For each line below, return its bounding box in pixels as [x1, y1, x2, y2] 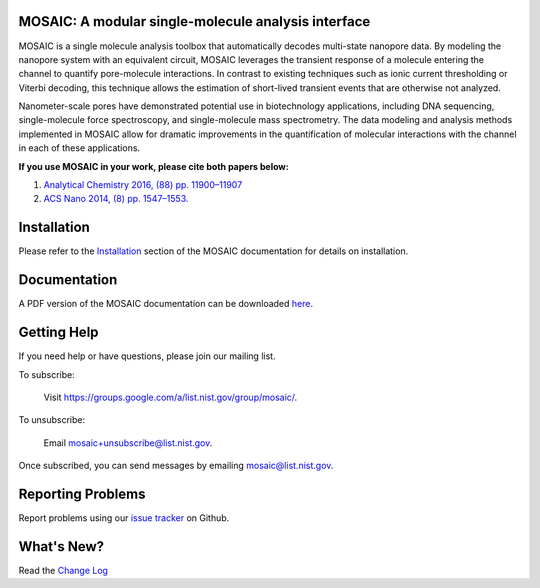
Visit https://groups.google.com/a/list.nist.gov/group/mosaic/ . [43, 391, 298, 403]
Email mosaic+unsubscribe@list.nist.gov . [43, 436, 213, 449]
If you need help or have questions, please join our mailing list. [18, 350, 276, 362]
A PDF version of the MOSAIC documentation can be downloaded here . [18, 298, 314, 310]
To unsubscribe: [18, 414, 86, 426]
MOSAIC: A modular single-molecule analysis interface [18, 13, 371, 30]
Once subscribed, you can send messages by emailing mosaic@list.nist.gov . [18, 460, 334, 472]
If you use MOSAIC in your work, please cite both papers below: [18, 160, 289, 172]
